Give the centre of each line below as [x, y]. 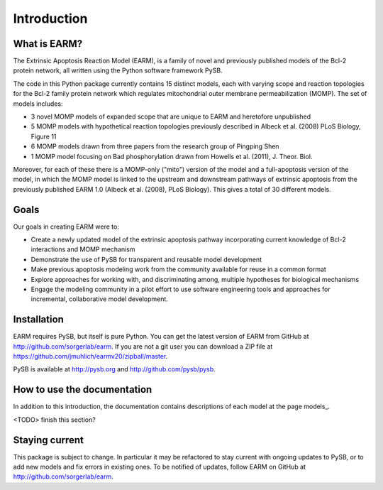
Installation [38, 320]
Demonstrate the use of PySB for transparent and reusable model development [146, 259]
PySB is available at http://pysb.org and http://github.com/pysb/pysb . [114, 369]
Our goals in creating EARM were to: [66, 227]
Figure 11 [44, 136]
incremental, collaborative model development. [99, 299]
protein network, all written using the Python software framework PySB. [118, 70]
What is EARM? [48, 44]
